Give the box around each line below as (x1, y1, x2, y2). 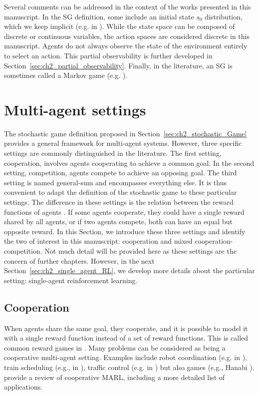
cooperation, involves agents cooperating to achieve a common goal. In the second (4, 157, 255, 168)
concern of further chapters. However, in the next (4, 255, 155, 266)
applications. (4, 382, 43, 392)
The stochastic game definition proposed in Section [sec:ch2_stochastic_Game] (4, 128, 247, 138)
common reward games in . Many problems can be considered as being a (4, 342, 226, 353)
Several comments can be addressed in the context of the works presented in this (4, 1, 251, 11)
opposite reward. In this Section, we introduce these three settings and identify (4, 226, 246, 236)
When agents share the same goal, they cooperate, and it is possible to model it (4, 323, 248, 333)
